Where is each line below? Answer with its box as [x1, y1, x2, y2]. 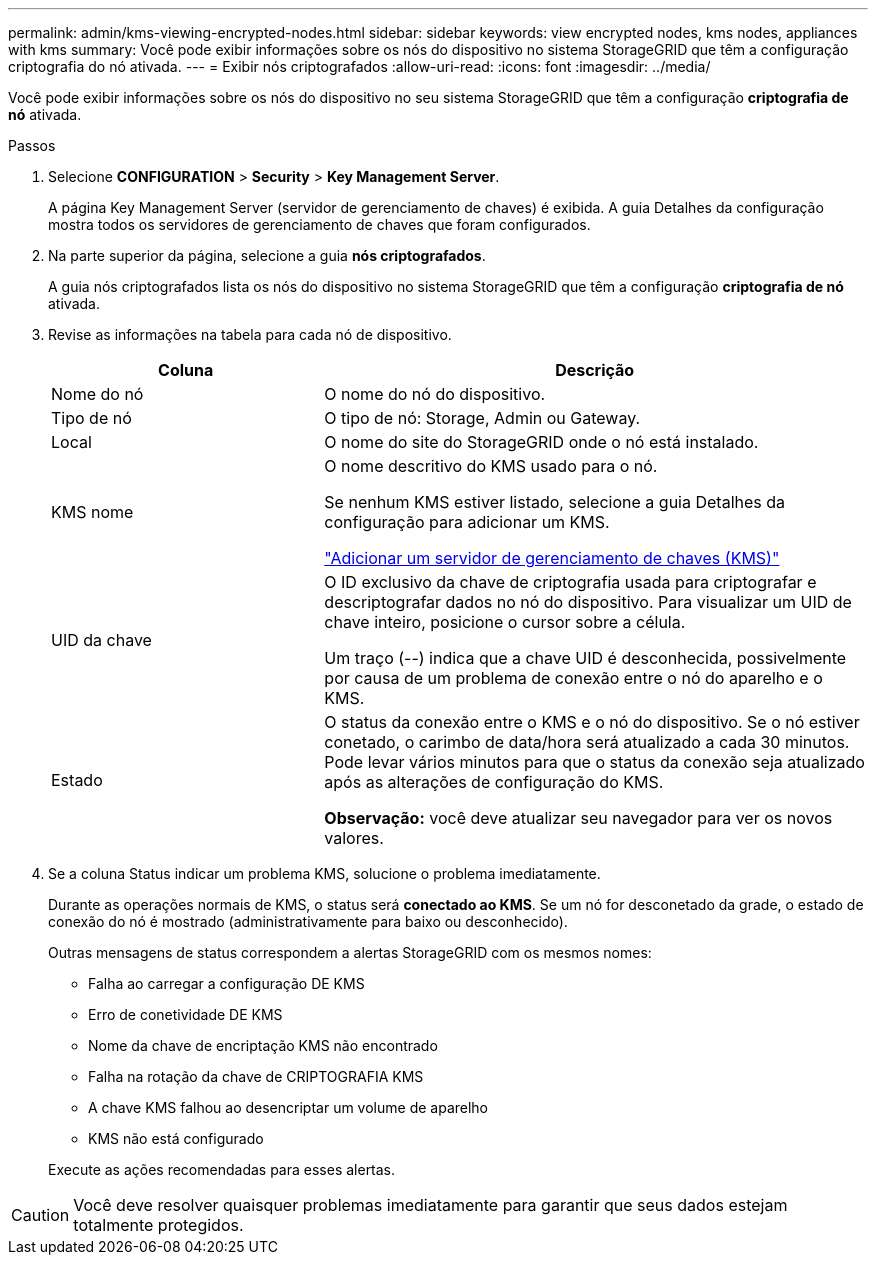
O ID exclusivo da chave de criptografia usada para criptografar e [324, 572, 817, 592]
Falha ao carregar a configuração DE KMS [88, 975, 365, 992]
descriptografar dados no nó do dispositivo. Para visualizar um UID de [324, 592, 852, 612]
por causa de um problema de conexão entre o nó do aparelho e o [324, 668, 823, 688]
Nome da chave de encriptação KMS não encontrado [88, 1037, 438, 1054]
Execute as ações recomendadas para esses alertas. [48, 1161, 396, 1178]
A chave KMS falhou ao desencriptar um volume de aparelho [88, 1099, 489, 1116]
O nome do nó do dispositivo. [324, 384, 546, 404]
